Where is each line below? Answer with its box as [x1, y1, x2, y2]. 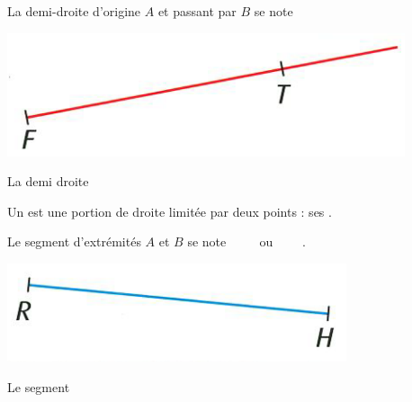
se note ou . [187, 232, 306, 251]
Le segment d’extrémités [7, 232, 141, 251]
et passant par [157, 2, 237, 20]
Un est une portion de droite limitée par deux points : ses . [7, 201, 332, 220]
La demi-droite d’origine [7, 2, 141, 20]
